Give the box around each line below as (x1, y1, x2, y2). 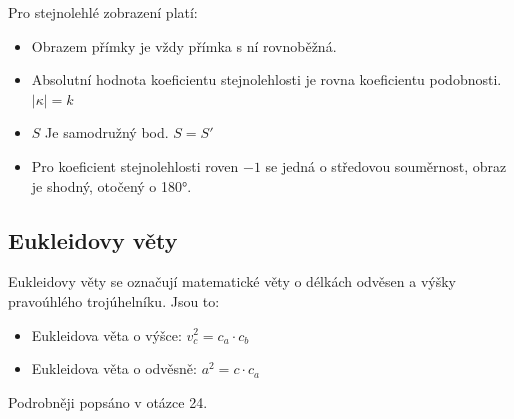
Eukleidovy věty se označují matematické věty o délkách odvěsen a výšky (8, 271, 456, 292)
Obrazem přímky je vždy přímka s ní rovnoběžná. (31, 35, 337, 56)
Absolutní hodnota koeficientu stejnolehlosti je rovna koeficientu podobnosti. (31, 69, 502, 90)
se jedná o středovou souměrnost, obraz (265, 155, 507, 176)
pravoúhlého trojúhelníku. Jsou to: (8, 290, 220, 311)
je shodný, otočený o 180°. (31, 175, 192, 196)
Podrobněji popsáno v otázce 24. (8, 391, 208, 412)
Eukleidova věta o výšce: (31, 324, 182, 345)
